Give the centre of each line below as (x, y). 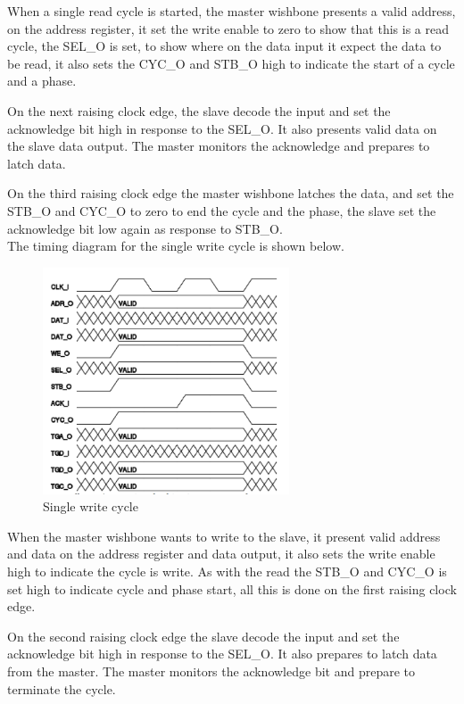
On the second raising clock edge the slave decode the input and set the (203, 636)
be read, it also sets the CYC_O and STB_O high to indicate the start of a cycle (231, 63)
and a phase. (42, 81)
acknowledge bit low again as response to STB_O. (145, 228)
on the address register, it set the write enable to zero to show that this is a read (228, 28)
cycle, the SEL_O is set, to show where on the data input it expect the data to (224, 46)
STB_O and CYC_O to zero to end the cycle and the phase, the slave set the (222, 210)
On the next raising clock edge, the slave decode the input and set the (199, 110)
